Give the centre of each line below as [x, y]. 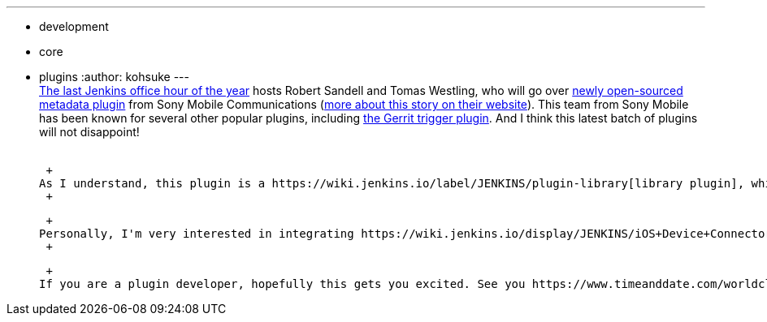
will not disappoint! [89, 132]
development [74, 26]
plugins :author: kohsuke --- [114, 77]
